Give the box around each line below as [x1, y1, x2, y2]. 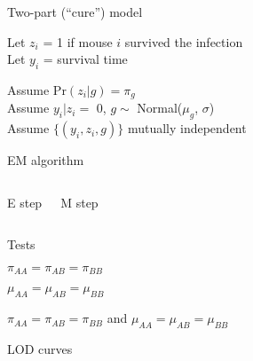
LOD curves [7, 340, 73, 358]
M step [60, 192, 99, 211]
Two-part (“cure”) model [7, 3, 143, 20]
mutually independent [127, 119, 247, 137]
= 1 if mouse [43, 32, 113, 51]
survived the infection [124, 32, 243, 51]
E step [7, 192, 43, 211]
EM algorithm [7, 151, 84, 169]
